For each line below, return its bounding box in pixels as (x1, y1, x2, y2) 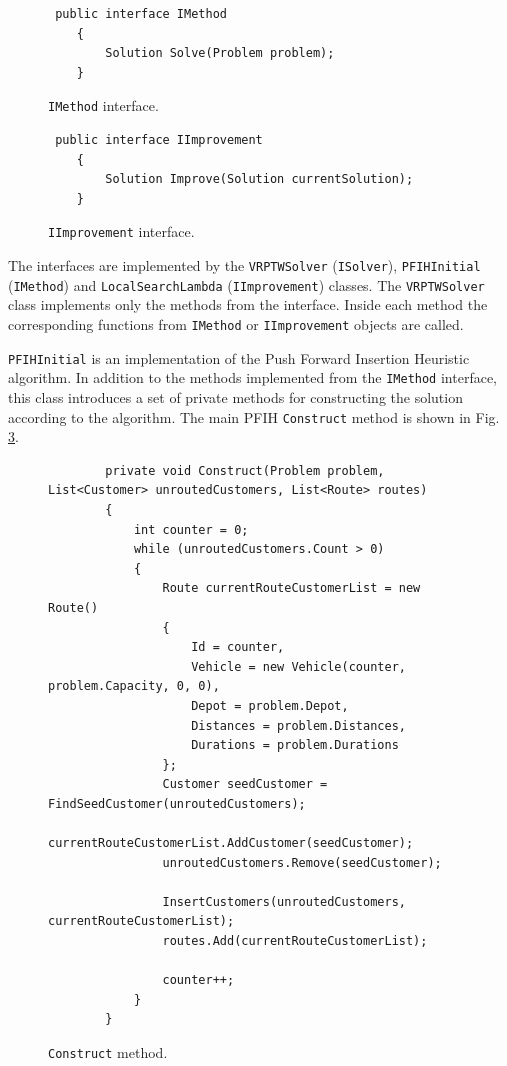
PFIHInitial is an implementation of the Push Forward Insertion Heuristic (8, 347, 470, 368)
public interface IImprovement (55, 133, 263, 148)
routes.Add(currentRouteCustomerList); (162, 934, 428, 949)
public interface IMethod (55, 7, 227, 21)
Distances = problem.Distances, (191, 718, 406, 733)
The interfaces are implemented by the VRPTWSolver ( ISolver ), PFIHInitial (8, 255, 481, 276)
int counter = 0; (133, 522, 249, 537)
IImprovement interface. (48, 221, 195, 242)
